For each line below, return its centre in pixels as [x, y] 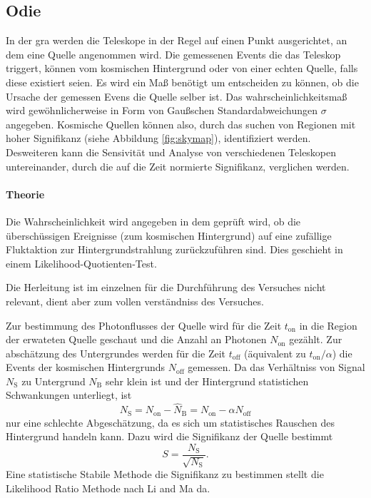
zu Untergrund [54, 381]
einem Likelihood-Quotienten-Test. [81, 263]
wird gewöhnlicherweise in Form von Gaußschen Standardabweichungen [162, 110]
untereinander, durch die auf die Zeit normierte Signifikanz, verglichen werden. [178, 166]
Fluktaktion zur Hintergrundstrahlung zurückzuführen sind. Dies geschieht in [174, 249]
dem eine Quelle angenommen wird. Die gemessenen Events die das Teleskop [173, 54]
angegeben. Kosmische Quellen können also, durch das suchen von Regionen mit [181, 124]
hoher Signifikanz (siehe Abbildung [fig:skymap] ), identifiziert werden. [158, 138]
